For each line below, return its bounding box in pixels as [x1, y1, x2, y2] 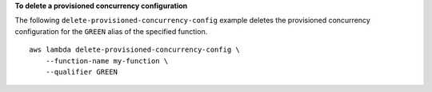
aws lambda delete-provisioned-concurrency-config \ [29, 45, 240, 55]
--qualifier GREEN [45, 67, 118, 76]
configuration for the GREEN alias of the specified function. [14, 26, 208, 36]
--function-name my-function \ [45, 56, 169, 65]
